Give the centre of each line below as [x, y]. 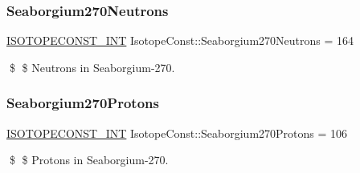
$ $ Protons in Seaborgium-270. [89, 160]
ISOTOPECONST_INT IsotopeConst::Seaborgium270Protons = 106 [177, 133]
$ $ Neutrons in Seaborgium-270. [92, 67]
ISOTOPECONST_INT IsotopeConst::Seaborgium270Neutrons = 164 [180, 40]
